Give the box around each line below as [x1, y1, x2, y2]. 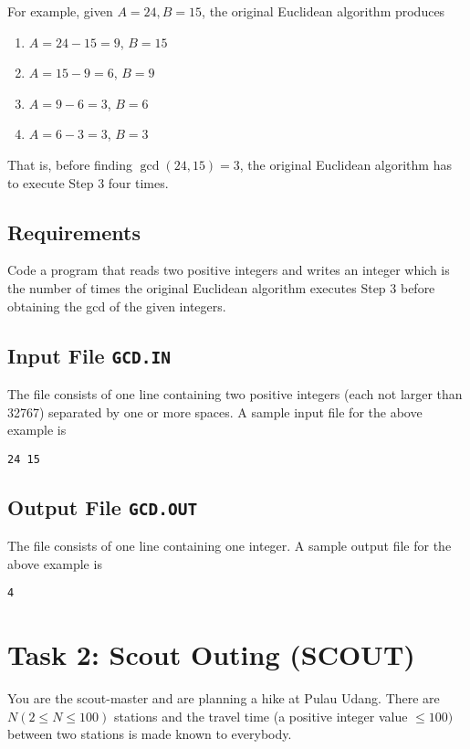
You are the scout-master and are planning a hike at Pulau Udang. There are [7, 689, 440, 708]
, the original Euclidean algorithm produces [202, 2, 445, 20]
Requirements [7, 217, 141, 246]
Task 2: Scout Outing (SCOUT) [7, 636, 415, 673]
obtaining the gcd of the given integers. [7, 296, 226, 315]
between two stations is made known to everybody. [7, 724, 292, 744]
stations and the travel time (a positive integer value [113, 706, 408, 725]
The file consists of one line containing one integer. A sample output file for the [7, 536, 452, 555]
